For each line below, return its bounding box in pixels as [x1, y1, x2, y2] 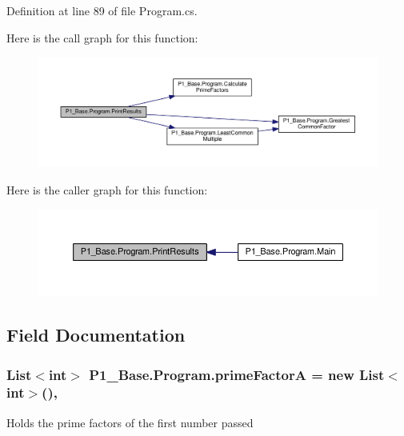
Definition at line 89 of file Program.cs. [6, 2, 198, 18]
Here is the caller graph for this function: [6, 181, 208, 198]
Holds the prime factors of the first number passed [6, 414, 254, 430]
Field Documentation [6, 322, 186, 347]
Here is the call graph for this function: [6, 29, 198, 46]
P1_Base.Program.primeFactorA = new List [89, 364, 385, 384]
